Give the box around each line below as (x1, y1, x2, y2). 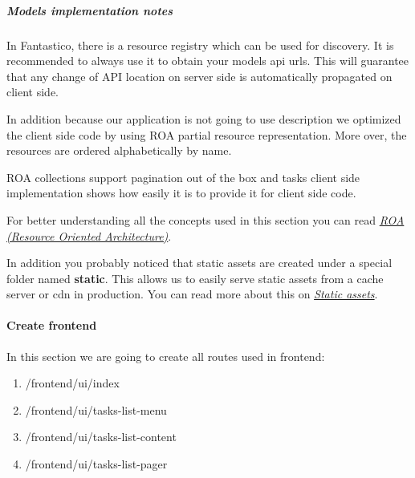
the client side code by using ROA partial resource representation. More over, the (6, 126, 407, 143)
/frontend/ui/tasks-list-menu (25, 401, 167, 418)
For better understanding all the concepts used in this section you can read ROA (6, 211, 405, 228)
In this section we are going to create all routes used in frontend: (6, 347, 325, 364)
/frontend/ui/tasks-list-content (25, 428, 177, 445)
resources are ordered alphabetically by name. (6, 142, 232, 159)
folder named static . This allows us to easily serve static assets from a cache (6, 269, 384, 286)
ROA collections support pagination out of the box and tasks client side (6, 168, 360, 185)
